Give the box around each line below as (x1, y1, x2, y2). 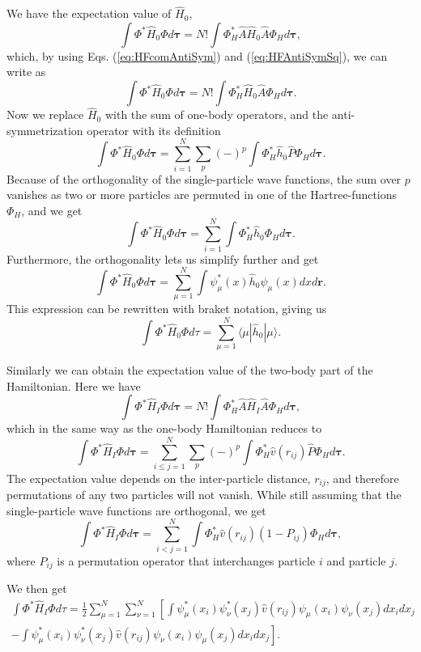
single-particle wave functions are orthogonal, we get (6, 502, 266, 519)
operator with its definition (87, 121, 221, 138)
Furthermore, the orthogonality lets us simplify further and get (6, 250, 319, 267)
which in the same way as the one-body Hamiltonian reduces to (6, 420, 322, 437)
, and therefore (325, 469, 399, 486)
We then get (6, 580, 67, 597)
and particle (326, 552, 386, 569)
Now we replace (6, 106, 84, 123)
